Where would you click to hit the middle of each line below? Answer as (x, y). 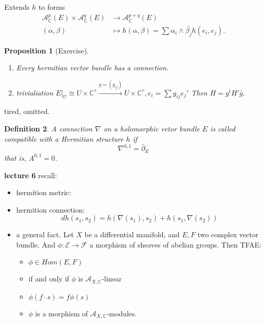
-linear (112, 279)
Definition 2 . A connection (48, 129)
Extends (17, 7)
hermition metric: (44, 192)
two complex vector (228, 234)
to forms (52, 7)
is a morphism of (62, 313)
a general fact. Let (45, 234)
